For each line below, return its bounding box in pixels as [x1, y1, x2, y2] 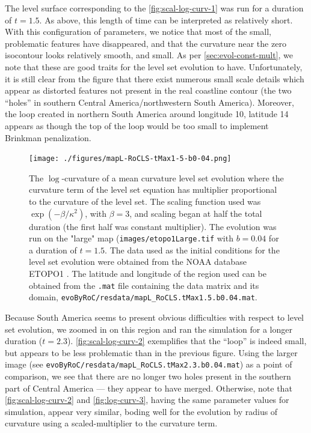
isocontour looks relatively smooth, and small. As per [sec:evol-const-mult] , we [5, 49, 293, 61]
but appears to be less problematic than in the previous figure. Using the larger [5, 346, 298, 359]
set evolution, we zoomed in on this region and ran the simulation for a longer [5, 322, 292, 335]
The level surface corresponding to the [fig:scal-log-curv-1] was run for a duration [5, 2, 304, 14]
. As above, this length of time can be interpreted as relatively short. [39, 13, 293, 26]
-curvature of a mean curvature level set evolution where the [61, 171, 284, 184]
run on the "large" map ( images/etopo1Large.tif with [29, 232, 233, 244]
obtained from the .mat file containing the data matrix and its [29, 279, 259, 291]
